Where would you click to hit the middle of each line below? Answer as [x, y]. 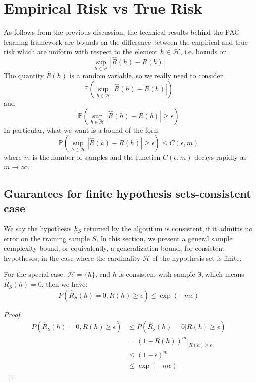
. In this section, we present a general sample [164, 238]
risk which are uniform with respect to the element [81, 51]
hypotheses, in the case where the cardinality [72, 257]
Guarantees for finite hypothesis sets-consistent [128, 193]
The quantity [24, 76]
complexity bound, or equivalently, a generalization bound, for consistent [114, 248]
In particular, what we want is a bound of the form [82, 130]
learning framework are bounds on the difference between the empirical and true [126, 41]
